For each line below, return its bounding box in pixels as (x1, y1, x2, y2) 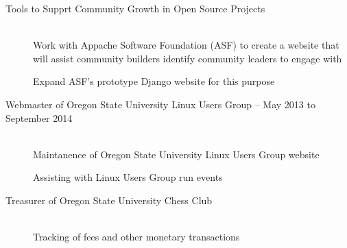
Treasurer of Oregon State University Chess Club (5, 193, 213, 207)
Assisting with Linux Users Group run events (33, 170, 223, 184)
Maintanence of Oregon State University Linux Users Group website (33, 147, 320, 161)
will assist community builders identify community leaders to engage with (33, 51, 342, 65)
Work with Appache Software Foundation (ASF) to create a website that (33, 38, 339, 52)
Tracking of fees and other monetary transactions (33, 230, 240, 244)
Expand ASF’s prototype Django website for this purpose (33, 74, 275, 88)
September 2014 (5, 110, 73, 125)
